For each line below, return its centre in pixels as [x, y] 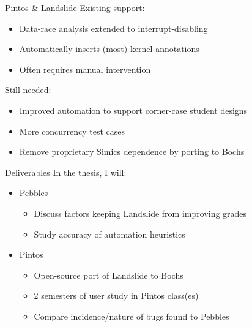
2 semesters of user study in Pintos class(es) [116, 295]
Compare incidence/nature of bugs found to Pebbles [132, 316]
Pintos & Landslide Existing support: [75, 7]
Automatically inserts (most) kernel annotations [109, 49]
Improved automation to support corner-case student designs [133, 110]
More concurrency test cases [72, 131]
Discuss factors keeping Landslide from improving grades [140, 213]
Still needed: [28, 90]
